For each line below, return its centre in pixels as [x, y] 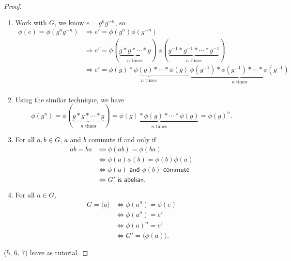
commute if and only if [122, 139]
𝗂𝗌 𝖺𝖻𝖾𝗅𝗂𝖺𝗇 [130, 180]
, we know [69, 22]
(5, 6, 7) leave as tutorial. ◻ [46, 253]
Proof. [13, 6]
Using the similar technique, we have [70, 99]
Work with [31, 22]
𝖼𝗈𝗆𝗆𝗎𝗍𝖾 [176, 170]
